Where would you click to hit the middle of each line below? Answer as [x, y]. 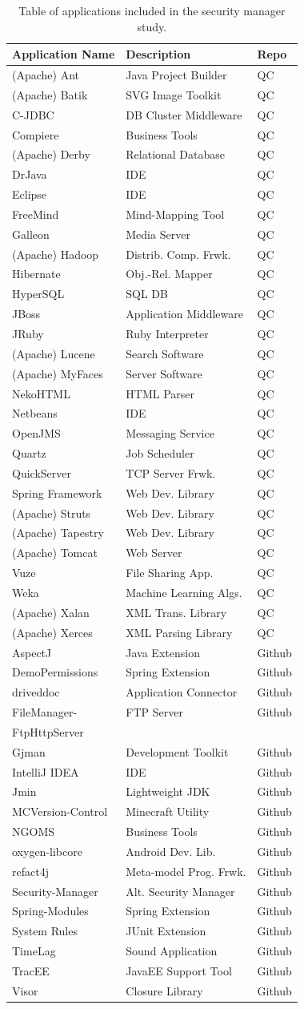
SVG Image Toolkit [174, 94]
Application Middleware [184, 314]
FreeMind [36, 214]
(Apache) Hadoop [56, 254]
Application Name [64, 54]
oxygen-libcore [47, 851]
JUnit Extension [166, 931]
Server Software [164, 373]
